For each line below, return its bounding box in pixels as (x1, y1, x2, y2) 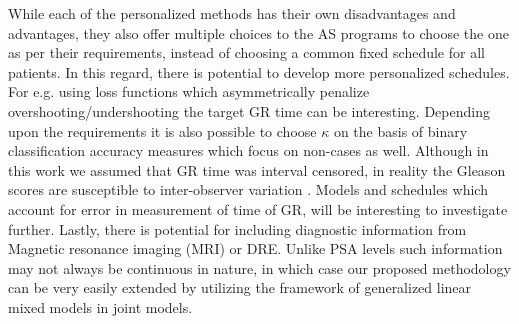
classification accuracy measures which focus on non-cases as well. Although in (8, 140, 489, 161)
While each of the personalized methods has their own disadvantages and (8, 3, 456, 23)
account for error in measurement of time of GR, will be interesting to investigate (8, 198, 508, 219)
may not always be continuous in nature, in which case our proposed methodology (8, 257, 511, 278)
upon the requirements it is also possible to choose (8, 120, 317, 141)
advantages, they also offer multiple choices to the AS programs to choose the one (8, 22, 509, 43)
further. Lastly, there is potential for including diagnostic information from (8, 218, 467, 239)
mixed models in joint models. (8, 296, 193, 317)
